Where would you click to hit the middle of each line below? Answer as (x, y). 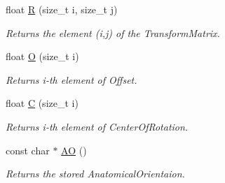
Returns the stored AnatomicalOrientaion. (95, 174)
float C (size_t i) (42, 103)
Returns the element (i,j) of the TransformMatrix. (113, 32)
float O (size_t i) (42, 56)
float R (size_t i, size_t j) (62, 9)
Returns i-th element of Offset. (71, 79)
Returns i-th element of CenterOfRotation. (97, 126)
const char (28, 150)
